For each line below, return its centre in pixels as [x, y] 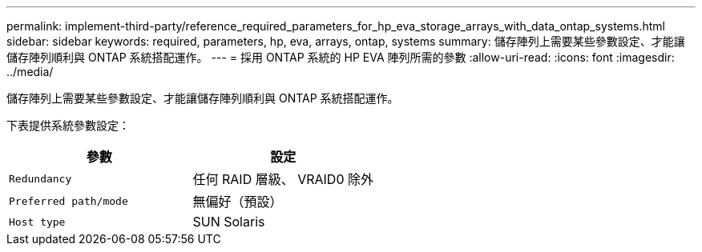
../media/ [30, 72]
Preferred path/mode [69, 201]
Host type [37, 222]
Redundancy [40, 178]
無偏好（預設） [238, 202]
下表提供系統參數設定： [68, 125]
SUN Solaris [229, 222]
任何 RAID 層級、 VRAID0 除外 [283, 179]
